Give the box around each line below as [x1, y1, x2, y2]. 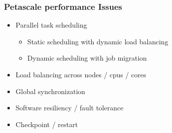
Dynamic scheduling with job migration [27, 53, 147, 63]
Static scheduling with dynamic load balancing [27, 36, 169, 46]
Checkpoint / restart [15, 119, 78, 129]
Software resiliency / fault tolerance [15, 102, 124, 113]
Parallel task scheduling [15, 20, 87, 30]
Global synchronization [15, 86, 85, 96]
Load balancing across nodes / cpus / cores [15, 69, 146, 79]
